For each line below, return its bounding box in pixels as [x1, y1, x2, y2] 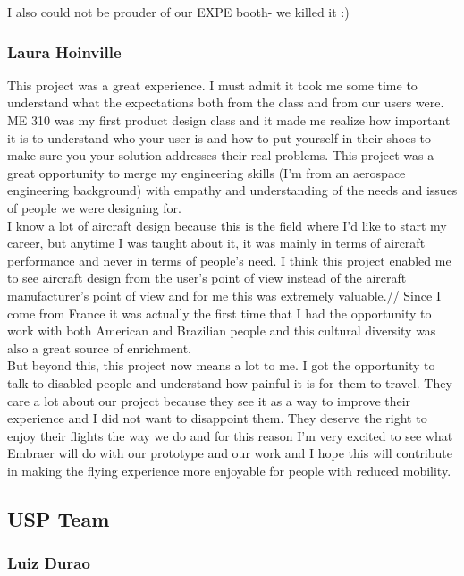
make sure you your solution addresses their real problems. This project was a [7, 146, 434, 165]
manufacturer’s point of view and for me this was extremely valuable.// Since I [7, 285, 441, 304]
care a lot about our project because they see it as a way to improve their [7, 391, 411, 410]
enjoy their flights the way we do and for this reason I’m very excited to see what [7, 426, 453, 445]
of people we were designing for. [7, 198, 181, 216]
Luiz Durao [7, 552, 90, 574]
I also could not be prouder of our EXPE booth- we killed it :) [7, 3, 350, 21]
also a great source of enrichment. [7, 338, 191, 357]
